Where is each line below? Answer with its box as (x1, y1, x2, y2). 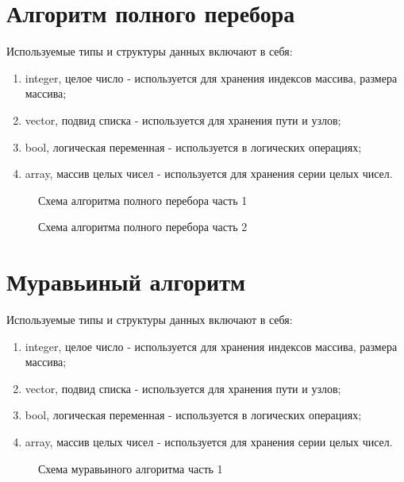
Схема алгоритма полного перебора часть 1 (38, 191, 248, 208)
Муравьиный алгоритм (6, 265, 246, 298)
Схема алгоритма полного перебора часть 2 (38, 218, 248, 235)
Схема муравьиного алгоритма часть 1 (38, 460, 223, 476)
